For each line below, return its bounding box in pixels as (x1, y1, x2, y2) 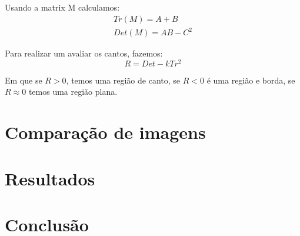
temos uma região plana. (28, 85, 118, 98)
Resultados (5, 166, 95, 190)
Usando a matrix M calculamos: (5, 1, 120, 13)
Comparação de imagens (5, 120, 206, 144)
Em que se (5, 74, 42, 86)
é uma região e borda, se (206, 74, 295, 86)
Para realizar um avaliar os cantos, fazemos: (5, 47, 163, 59)
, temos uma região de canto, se (66, 74, 181, 86)
